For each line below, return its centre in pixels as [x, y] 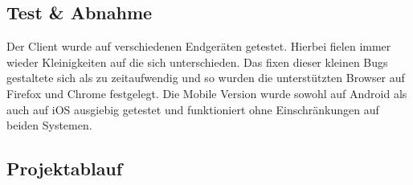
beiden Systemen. [49, 125]
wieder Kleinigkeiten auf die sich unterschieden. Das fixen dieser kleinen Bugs [197, 62]
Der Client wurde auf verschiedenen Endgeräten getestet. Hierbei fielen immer [199, 46]
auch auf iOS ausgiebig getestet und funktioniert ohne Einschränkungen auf [193, 109]
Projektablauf [65, 169]
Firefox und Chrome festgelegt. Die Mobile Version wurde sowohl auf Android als [207, 93]
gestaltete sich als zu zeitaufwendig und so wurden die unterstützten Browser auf [206, 78]
